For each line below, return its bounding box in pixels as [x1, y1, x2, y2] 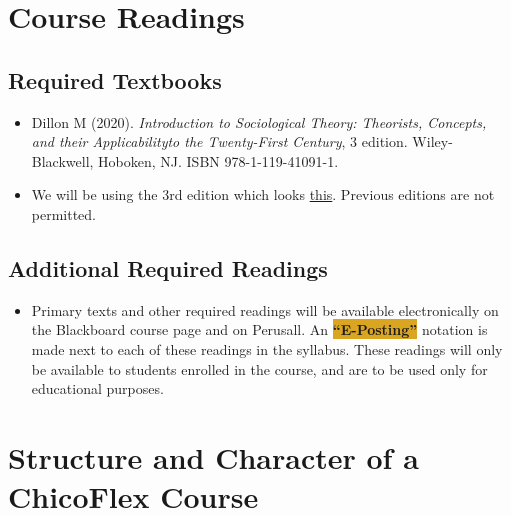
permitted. [31, 203, 97, 224]
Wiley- [412, 131, 453, 152]
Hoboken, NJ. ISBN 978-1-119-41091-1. [98, 150, 339, 171]
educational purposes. [31, 378, 164, 399]
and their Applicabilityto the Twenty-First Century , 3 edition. [31, 131, 408, 152]
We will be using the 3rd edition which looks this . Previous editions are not [31, 184, 495, 205]
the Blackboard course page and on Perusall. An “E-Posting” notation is [31, 319, 488, 340]
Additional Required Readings [8, 252, 328, 283]
